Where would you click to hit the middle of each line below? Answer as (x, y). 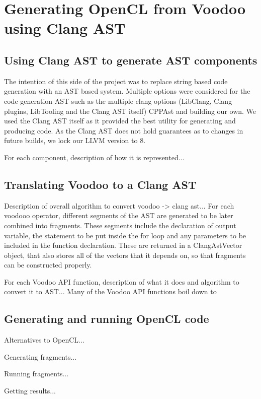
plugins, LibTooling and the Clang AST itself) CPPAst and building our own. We (130, 111)
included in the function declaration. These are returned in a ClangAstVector (123, 245)
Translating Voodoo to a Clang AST (100, 184)
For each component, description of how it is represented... (94, 157)
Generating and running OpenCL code (107, 319)
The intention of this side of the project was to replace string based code (116, 81)
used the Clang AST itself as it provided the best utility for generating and (120, 121)
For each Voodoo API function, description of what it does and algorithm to (122, 281)
